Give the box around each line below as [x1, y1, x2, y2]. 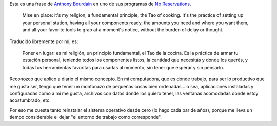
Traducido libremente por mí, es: [9, 38, 78, 45]
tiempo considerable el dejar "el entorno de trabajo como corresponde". [9, 114, 162, 120]
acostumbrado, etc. [9, 97, 51, 103]
